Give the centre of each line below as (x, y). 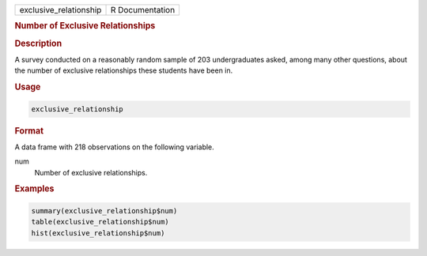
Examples (34, 189)
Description (38, 43)
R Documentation (143, 10)
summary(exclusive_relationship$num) (104, 211)
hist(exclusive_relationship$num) (98, 233)
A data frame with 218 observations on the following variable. (115, 147)
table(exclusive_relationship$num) (100, 222)
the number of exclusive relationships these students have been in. (124, 70)
